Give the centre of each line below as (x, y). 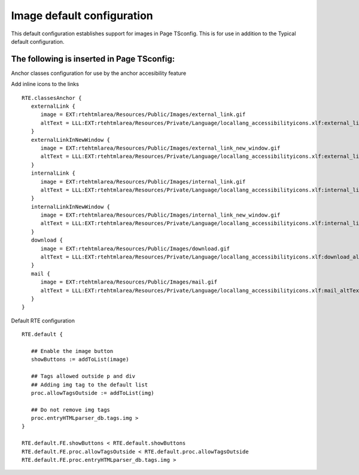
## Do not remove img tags (71, 409)
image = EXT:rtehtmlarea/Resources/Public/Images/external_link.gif (143, 115)
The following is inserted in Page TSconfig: (93, 59)
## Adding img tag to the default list (89, 385)
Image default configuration (82, 16)
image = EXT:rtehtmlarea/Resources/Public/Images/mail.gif (129, 282)
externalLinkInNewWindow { (71, 140)
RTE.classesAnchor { (52, 98)
